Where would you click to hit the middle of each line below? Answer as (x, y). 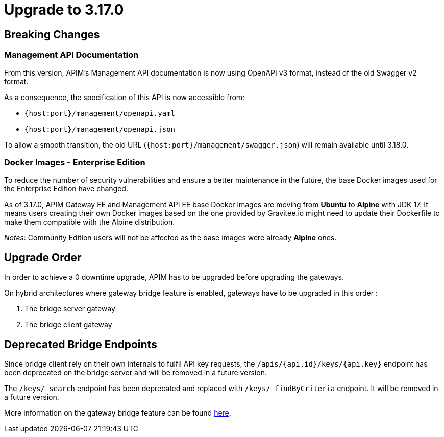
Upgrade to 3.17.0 (64, 10)
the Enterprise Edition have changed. (66, 189)
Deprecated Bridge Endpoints (81, 344)
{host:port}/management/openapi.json (100, 129)
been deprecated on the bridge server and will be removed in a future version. (136, 372)
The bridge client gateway (68, 325)
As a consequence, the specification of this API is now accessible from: (125, 97)
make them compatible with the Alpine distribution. (90, 222)
